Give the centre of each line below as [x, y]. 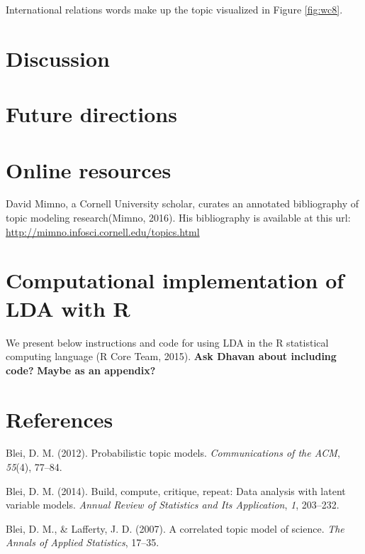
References [60, 419]
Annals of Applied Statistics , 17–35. [83, 542]
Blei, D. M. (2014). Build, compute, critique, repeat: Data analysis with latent [176, 490]
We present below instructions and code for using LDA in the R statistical [167, 342]
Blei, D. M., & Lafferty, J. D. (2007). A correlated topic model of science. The [175, 528]
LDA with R [68, 308]
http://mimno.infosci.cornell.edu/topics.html [103, 231]
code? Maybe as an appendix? [81, 370]
